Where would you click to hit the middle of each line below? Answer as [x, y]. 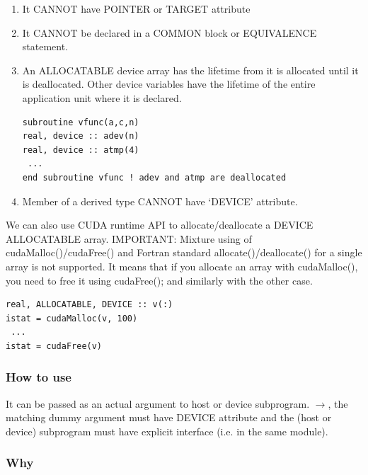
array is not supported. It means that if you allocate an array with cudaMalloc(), [182, 266]
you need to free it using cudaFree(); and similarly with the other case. [159, 280]
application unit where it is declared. [102, 97]
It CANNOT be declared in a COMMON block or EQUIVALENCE [169, 32]
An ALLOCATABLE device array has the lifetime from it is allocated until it [190, 70]
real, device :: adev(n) [81, 136]
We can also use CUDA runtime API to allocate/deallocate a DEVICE [160, 225]
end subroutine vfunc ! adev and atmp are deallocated [154, 177]
